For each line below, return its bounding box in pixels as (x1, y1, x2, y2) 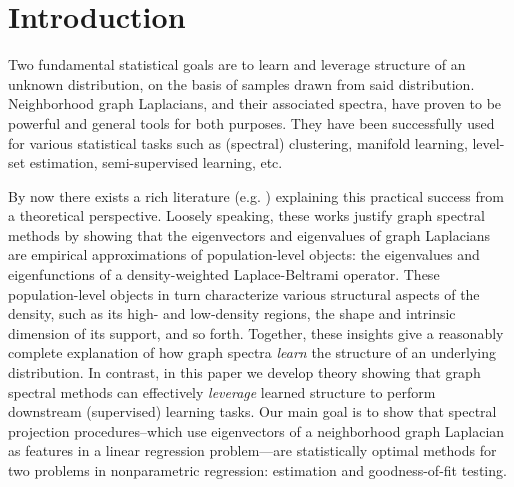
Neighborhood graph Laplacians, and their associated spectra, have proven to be (8, 93, 502, 114)
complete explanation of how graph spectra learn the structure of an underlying (8, 342, 496, 363)
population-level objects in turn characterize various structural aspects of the (8, 283, 480, 304)
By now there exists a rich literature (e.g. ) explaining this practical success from (8, 185, 504, 206)
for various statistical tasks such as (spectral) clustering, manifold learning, (8, 132, 468, 153)
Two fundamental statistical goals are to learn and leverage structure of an (8, 54, 466, 75)
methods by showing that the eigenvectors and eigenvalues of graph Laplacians (8, 224, 491, 245)
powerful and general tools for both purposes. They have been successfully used (8, 112, 495, 133)
